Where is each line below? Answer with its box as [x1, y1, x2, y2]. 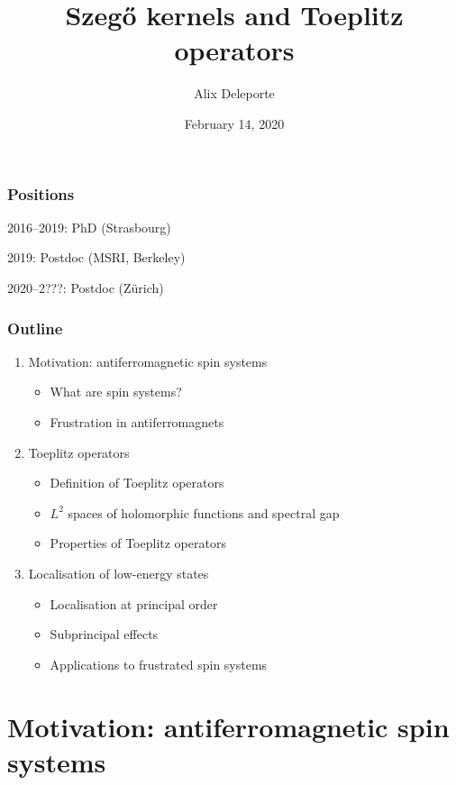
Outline [7, 316, 63, 339]
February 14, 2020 [184, 114, 285, 132]
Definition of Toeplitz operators [50, 473, 224, 492]
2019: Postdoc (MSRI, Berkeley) [7, 248, 186, 267]
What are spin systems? [50, 382, 182, 401]
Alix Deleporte [194, 84, 275, 103]
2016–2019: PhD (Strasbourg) [7, 217, 171, 236]
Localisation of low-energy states [28, 563, 209, 582]
